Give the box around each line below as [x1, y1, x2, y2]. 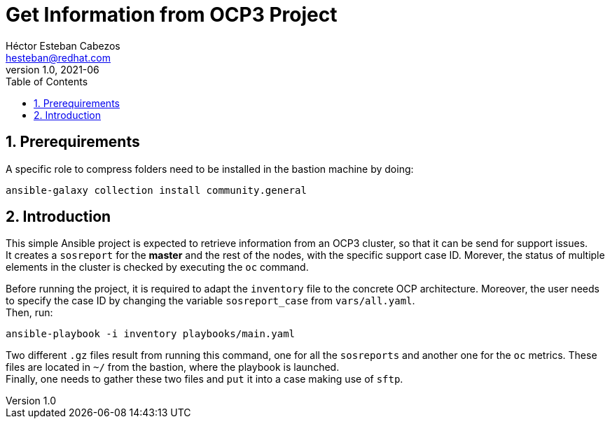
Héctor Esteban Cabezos [6, 39, 120, 52]
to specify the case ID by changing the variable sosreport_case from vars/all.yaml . [6, 295, 415, 307]
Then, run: [6, 306, 53, 319]
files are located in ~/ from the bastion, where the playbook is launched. [6, 361, 340, 374]
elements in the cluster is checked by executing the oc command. [6, 261, 309, 274]
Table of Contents [6, 75, 88, 87]
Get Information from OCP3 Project [6, 3, 338, 27]
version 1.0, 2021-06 [6, 63, 99, 76]
